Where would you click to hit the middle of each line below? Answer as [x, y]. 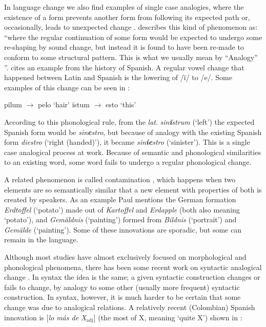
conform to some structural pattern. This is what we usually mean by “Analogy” [131, 57]
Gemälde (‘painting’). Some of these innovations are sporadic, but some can [123, 229]
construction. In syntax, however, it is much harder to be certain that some [122, 297]
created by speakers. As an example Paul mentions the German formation [120, 199]
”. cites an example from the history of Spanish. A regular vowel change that [124, 67]
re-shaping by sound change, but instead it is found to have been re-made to [124, 47]
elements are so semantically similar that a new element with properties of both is [133, 189]
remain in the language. [41, 239]
